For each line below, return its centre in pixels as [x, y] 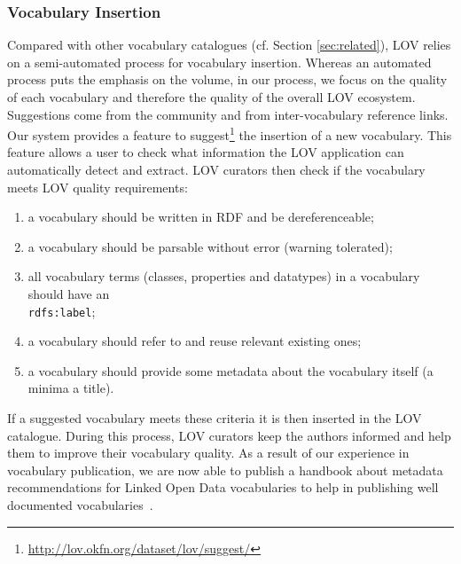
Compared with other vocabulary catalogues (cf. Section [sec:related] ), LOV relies [229, 45]
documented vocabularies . [80, 505]
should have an [69, 294]
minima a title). [71, 388]
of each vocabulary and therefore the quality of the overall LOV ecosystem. [211, 97]
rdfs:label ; [62, 311]
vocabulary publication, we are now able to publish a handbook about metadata [225, 470]
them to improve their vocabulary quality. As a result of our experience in [208, 453]
